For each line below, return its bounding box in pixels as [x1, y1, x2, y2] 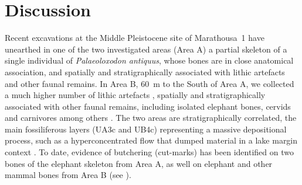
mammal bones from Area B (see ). [5, 169, 131, 181]
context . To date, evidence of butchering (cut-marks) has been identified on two [5, 146, 294, 158]
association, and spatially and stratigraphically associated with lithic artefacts [5, 65, 285, 78]
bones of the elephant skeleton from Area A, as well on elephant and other [5, 157, 273, 169]
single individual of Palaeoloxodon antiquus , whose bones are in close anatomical [5, 54, 294, 67]
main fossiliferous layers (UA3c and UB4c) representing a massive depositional [5, 123, 287, 135]
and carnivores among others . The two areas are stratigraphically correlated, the [5, 111, 297, 124]
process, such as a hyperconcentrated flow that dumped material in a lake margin [5, 134, 298, 146]
